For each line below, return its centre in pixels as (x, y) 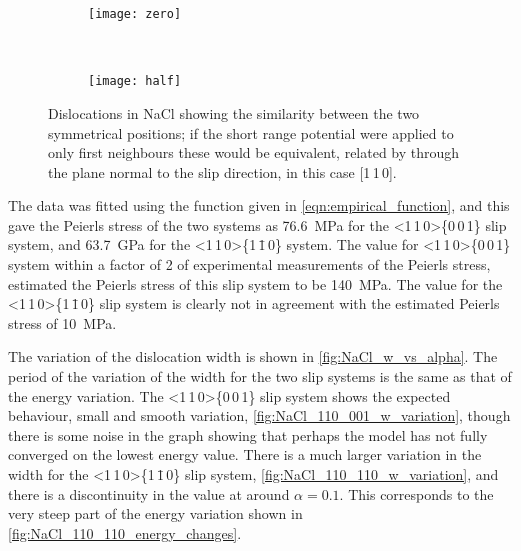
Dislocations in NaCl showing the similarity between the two (234, 112)
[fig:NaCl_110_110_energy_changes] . (125, 532)
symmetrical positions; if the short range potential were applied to (251, 132)
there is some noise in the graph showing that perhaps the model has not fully (248, 434)
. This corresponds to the (416, 493)
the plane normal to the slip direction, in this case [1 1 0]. (222, 171)
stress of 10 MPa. (62, 322)
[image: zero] (135, 14)
